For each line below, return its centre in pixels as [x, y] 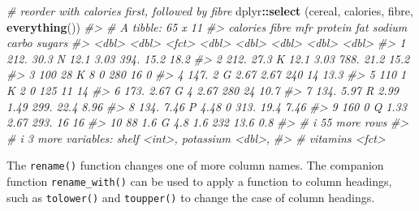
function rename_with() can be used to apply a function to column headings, [199, 181]
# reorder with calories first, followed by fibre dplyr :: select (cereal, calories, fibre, [210, 11]
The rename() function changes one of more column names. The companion [195, 165]
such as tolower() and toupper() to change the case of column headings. [191, 197]
